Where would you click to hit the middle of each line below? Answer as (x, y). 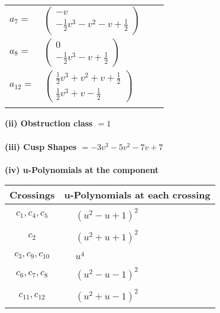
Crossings (32, 195)
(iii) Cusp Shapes (41, 146)
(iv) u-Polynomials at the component (82, 169)
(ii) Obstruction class (49, 123)
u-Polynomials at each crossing (137, 195)
